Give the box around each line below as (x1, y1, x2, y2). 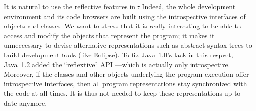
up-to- (224, 88, 243, 98)
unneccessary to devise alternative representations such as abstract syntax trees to (4, 40, 252, 50)
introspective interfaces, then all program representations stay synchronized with (4, 78, 247, 88)
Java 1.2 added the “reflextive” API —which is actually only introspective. (4, 59, 230, 69)
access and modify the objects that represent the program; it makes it (4, 30, 215, 40)
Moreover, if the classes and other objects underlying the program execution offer (4, 69, 249, 79)
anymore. (19, 97, 47, 108)
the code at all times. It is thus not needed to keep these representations (4, 88, 223, 98)
